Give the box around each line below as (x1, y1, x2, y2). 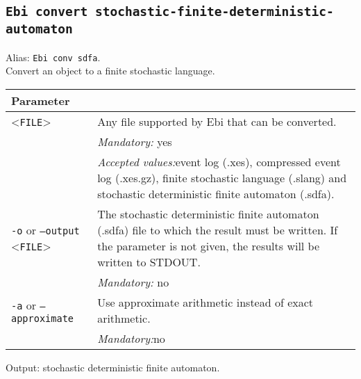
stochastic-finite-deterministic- (94, 4, 334, 19)
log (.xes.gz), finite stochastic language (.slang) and (97, 170, 347, 186)
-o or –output (11, 222, 80, 238)
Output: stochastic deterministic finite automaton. (6, 360, 220, 374)
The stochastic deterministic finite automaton (97, 206, 319, 222)
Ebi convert (6, 4, 88, 19)
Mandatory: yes (97, 134, 172, 150)
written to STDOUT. (97, 254, 201, 270)
